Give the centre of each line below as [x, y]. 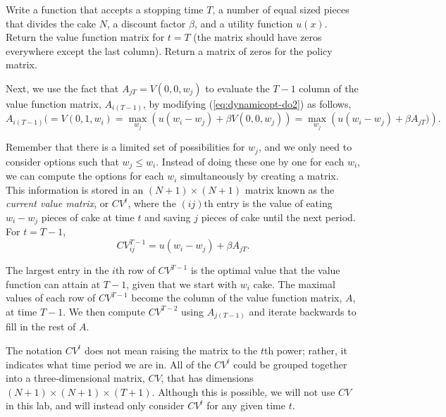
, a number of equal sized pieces [281, 9]
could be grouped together [290, 364]
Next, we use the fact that [62, 88]
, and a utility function [243, 23]
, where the [152, 203]
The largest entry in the [57, 270]
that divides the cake [51, 23]
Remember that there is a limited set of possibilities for [125, 147]
